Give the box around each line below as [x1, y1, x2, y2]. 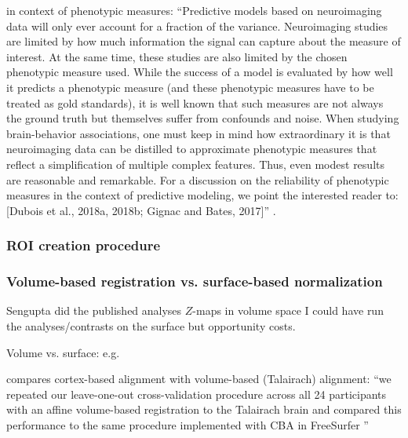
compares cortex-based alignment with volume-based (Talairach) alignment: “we [6, 370, 392, 387]
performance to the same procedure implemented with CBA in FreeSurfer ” [6, 416, 369, 433]
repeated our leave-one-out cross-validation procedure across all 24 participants [6, 385, 387, 402]
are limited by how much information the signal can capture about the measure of [6, 33, 401, 49]
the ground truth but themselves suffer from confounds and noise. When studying [6, 110, 399, 126]
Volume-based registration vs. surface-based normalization [6, 272, 383, 291]
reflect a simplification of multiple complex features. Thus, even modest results [6, 155, 384, 172]
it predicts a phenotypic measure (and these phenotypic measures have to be [6, 78, 374, 95]
